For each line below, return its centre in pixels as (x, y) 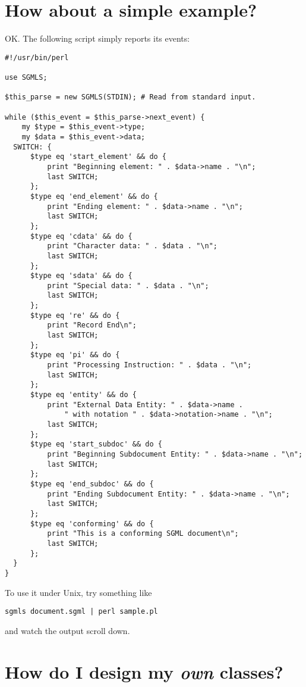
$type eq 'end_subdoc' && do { (92, 484)
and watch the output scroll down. (67, 630)
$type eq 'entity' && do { (83, 395)
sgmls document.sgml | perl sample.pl (81, 612)
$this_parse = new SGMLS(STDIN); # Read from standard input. (130, 97)
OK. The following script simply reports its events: (97, 38)
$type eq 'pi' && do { (75, 355)
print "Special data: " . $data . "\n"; (128, 285)
